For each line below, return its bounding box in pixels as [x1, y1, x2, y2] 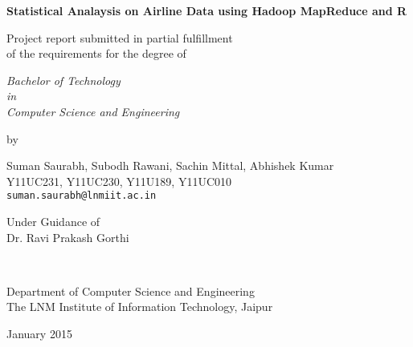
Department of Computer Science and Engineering [6, 282, 255, 299]
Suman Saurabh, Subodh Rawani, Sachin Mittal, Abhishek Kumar [6, 157, 334, 174]
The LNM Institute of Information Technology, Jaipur [6, 298, 273, 315]
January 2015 [6, 325, 72, 341]
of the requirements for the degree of [6, 45, 186, 62]
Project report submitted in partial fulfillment [6, 29, 233, 46]
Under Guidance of [6, 213, 100, 229]
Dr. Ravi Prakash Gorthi [6, 228, 129, 245]
